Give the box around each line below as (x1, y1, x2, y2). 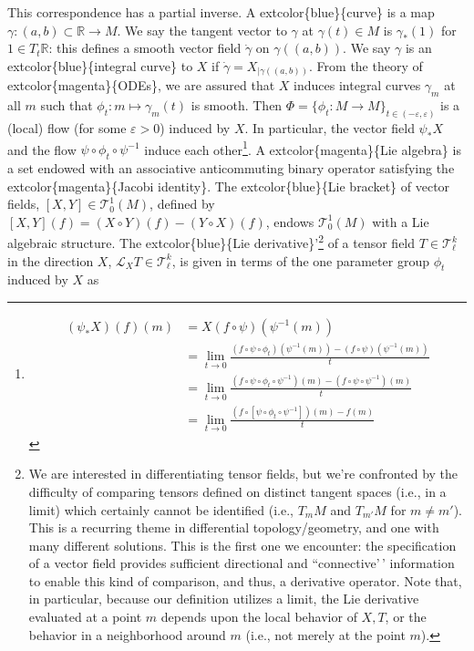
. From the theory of (309, 56, 423, 75)
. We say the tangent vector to (117, 20, 287, 39)
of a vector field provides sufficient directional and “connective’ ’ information (28, 553, 455, 573)
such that (40, 96, 93, 115)
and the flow (7, 139, 77, 159)
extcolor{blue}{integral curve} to (7, 56, 193, 75)
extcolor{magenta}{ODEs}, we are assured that (7, 76, 275, 95)
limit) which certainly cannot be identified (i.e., (28, 500, 294, 519)
